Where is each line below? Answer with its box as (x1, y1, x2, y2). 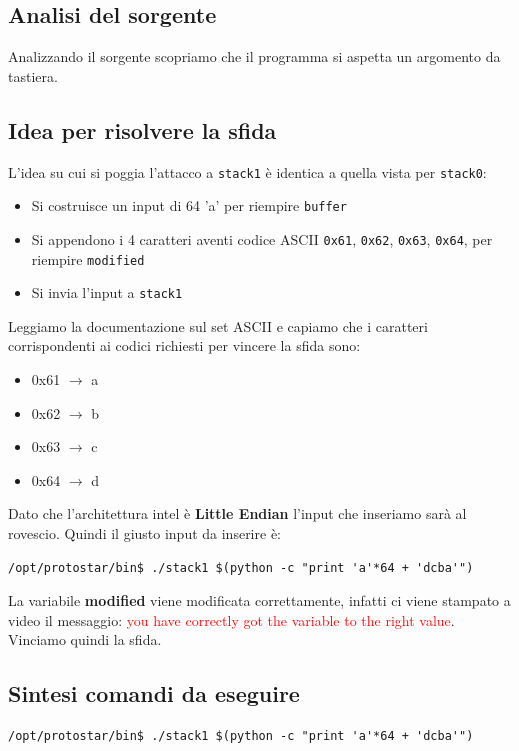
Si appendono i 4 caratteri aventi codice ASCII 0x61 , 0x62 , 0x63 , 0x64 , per (31, 228, 493, 249)
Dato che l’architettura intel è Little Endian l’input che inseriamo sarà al (8, 503, 467, 524)
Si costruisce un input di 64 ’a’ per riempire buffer (31, 195, 347, 216)
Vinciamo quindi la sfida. (8, 629, 162, 650)
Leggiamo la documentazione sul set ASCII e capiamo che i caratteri (8, 315, 428, 336)
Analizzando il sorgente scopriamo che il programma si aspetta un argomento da (8, 46, 501, 67)
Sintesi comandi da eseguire (8, 678, 300, 709)
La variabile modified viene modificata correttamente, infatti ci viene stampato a (8, 590, 511, 611)
